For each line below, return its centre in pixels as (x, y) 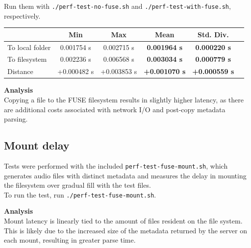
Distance (20, 71)
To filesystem (27, 59)
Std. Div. (213, 34)
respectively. (22, 15)
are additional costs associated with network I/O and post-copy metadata (115, 109)
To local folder (29, 47)
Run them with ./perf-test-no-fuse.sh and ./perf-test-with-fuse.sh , (117, 6)
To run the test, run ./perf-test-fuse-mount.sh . (80, 194)
